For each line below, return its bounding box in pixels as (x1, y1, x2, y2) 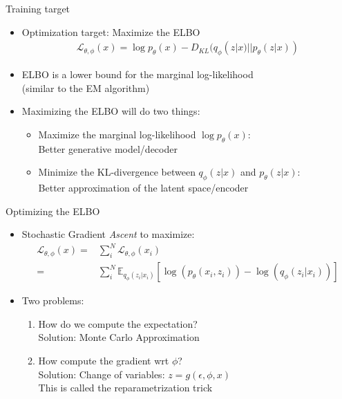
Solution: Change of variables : (38, 366, 165, 381)
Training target (6, 1, 70, 15)
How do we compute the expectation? (38, 316, 198, 331)
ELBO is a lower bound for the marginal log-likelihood (21, 67, 254, 82)
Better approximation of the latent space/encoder (38, 180, 249, 194)
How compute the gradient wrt (38, 353, 169, 367)
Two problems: (21, 293, 84, 308)
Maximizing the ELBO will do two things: (21, 104, 200, 118)
